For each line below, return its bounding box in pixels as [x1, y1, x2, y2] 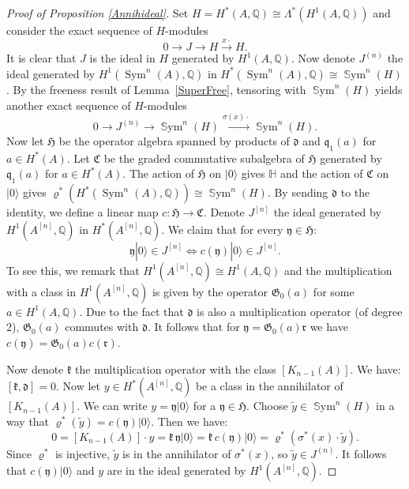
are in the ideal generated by [107, 462, 246, 479]
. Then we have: [151, 412, 228, 429]
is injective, [54, 445, 110, 461]
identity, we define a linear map [6, 204, 159, 220]
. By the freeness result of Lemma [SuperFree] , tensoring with [6, 81, 306, 97]
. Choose [246, 397, 288, 414]
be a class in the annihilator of [195, 378, 343, 394]
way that [6, 412, 50, 429]
